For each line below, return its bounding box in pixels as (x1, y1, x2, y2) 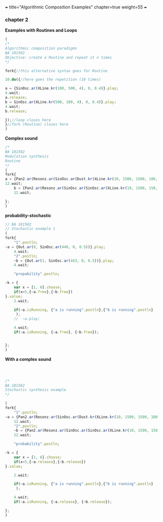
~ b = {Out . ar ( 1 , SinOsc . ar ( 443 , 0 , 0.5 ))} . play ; (14, 258, 114, 263)
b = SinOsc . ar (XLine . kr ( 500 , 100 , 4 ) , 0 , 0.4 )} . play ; (5, 100, 117, 104)
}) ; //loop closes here (5, 117, 51, 123)
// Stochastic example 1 (5, 227, 55, 231)
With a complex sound (5, 356, 52, 362)
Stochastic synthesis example (5, 388, 67, 393)
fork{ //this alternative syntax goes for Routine (5, 68, 108, 73)
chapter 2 (5, 16, 29, 23)
